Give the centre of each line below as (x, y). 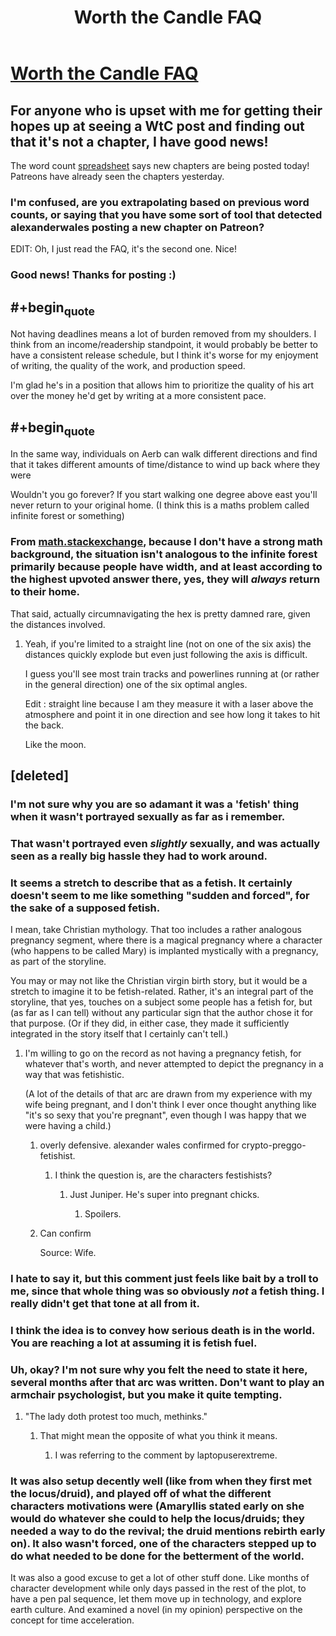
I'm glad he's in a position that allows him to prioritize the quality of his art (162, 385)
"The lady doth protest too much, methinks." (116, 1417)
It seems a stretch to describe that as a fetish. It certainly (151, 883)
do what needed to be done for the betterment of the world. (157, 1556)
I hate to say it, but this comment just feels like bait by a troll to (164, 1278)
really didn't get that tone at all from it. (105, 1303)
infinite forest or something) (67, 516)
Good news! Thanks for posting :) (93, 275)
